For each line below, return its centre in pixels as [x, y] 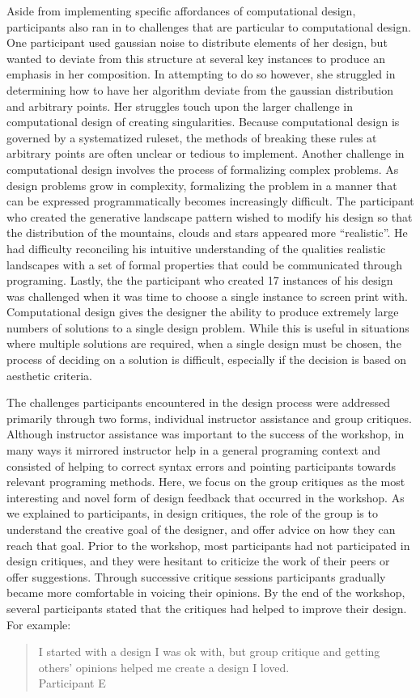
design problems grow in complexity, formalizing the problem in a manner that [202, 185]
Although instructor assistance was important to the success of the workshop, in [206, 434]
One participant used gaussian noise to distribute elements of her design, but [197, 42]
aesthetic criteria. [49, 375]
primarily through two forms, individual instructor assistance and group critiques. [209, 418]
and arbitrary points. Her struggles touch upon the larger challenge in [180, 106]
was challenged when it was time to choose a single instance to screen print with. [207, 296]
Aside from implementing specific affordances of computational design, [181, 11]
